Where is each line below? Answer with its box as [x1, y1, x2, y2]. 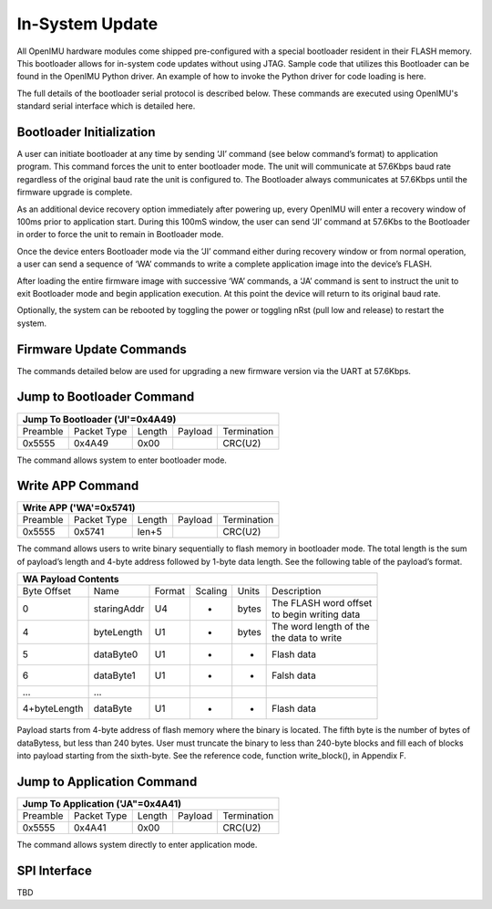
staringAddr [93, 602, 145, 615]
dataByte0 [93, 648, 138, 661]
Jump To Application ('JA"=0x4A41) [22, 797, 182, 810]
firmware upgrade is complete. [16, 187, 133, 198]
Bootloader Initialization [16, 124, 156, 140]
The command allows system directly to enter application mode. [16, 839, 258, 850]
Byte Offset [22, 585, 72, 598]
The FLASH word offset [272, 597, 373, 610]
